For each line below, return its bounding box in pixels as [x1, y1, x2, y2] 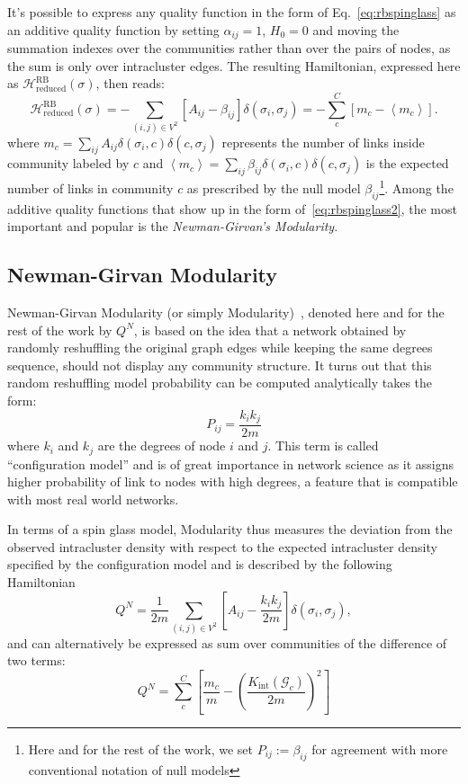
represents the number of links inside [221, 132, 425, 151]
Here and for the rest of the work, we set [28, 739, 253, 758]
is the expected [365, 154, 449, 173]
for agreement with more [311, 739, 448, 758]
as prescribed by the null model [186, 178, 361, 197]
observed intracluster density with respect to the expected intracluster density [7, 537, 437, 556]
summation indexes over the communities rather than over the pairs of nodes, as [7, 39, 451, 58]
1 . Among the [379, 176, 454, 197]
